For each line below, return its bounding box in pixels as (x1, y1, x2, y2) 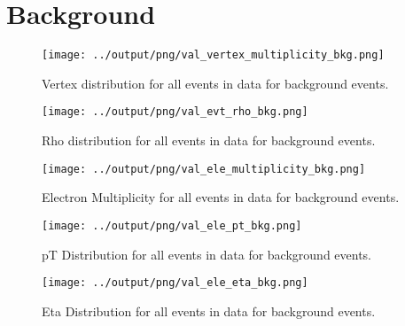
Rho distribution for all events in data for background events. (42, 131, 376, 150)
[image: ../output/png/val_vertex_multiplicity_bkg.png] (42, 49, 385, 62)
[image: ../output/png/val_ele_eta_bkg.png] (42, 276, 308, 290)
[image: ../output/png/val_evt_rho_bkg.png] (42, 105, 308, 119)
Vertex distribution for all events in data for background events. (42, 74, 389, 92)
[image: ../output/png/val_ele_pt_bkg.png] (42, 219, 302, 232)
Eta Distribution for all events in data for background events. (42, 301, 376, 320)
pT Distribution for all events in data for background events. (42, 244, 372, 263)
